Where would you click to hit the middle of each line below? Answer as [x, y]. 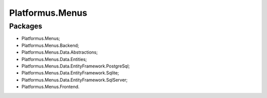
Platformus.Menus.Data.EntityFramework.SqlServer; [75, 80]
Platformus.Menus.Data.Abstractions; [60, 52]
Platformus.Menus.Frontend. [50, 87]
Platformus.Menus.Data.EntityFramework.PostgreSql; [76, 66]
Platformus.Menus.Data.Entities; [54, 59]
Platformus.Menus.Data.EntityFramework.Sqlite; [70, 73]
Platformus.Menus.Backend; [50, 45]
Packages [26, 26]
